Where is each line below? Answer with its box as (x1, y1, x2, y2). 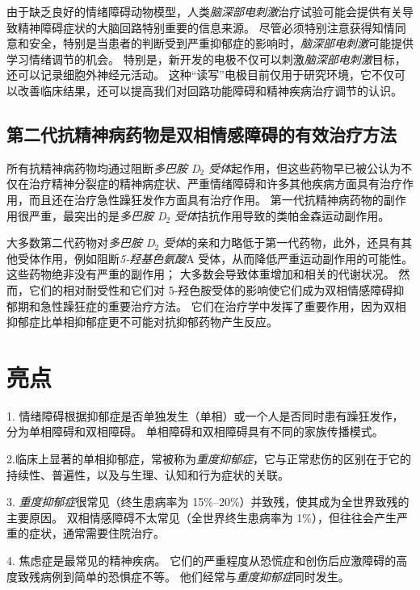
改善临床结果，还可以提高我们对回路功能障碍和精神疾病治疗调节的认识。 (17, 82, 402, 98)
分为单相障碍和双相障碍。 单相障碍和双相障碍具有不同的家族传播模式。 (6, 423, 384, 440)
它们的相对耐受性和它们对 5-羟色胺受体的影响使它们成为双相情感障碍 (28, 281, 393, 298)
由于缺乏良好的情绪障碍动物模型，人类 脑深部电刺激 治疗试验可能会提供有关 (6, 3, 402, 19)
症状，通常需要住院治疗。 (28, 525, 165, 542)
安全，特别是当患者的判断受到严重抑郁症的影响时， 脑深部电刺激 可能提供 (28, 35, 414, 52)
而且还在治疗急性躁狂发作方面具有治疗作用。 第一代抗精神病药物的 (28, 190, 384, 207)
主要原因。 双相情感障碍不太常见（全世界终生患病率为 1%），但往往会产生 (6, 508, 397, 525)
